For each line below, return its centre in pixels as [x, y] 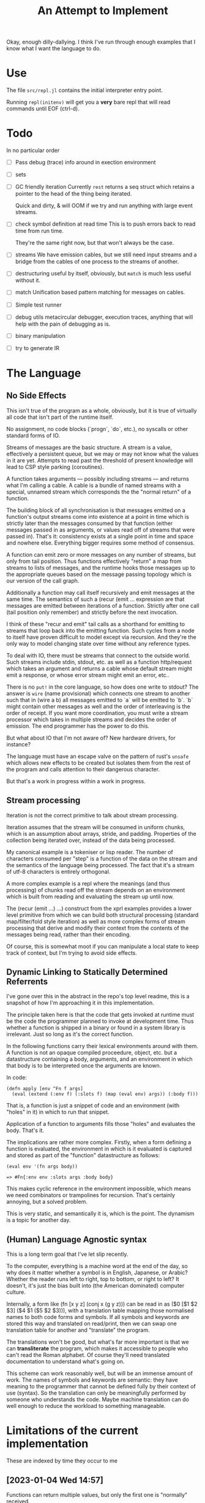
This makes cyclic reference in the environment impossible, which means [99, 1189]
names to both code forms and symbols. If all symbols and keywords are [98, 1317]
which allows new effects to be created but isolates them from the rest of [99, 763]
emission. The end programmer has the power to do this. [78, 726]
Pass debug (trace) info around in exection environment [85, 163]
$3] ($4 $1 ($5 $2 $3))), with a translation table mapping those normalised [100, 1310]
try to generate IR [37, 348]
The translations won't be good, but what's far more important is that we [98, 1342]
